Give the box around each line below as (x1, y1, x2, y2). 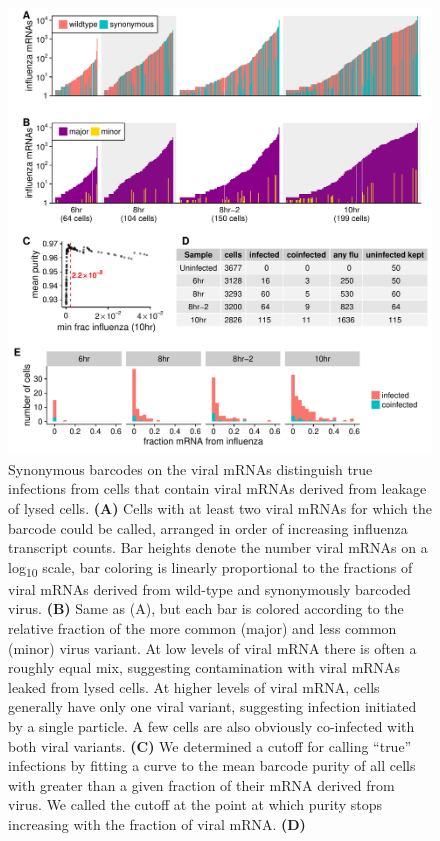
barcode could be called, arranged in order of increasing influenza (8, 517, 408, 538)
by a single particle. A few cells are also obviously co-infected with (8, 716, 415, 736)
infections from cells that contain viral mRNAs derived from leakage (8, 478, 427, 499)
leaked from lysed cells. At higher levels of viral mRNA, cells (8, 676, 380, 697)
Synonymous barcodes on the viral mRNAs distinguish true (8, 458, 373, 479)
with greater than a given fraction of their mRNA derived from (8, 774, 395, 795)
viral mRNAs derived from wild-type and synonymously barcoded (8, 578, 411, 599)
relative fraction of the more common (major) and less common (8, 618, 397, 639)
